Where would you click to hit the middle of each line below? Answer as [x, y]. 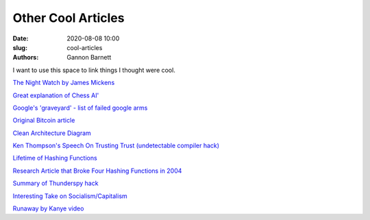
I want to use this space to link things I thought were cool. [94, 70]
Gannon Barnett [89, 58]
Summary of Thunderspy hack [56, 183]
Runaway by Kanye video [48, 208]
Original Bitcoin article [44, 121]
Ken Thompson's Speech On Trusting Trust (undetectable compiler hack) [116, 146]
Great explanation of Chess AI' [56, 95]
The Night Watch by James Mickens [64, 83]
